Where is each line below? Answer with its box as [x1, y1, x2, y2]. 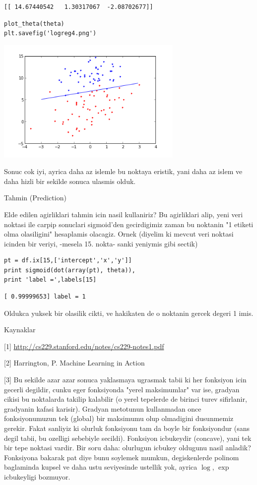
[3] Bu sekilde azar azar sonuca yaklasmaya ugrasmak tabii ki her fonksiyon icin [4, 374, 247, 385]
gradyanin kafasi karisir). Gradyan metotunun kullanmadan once [4, 403, 201, 414]
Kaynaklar [4, 324, 36, 335]
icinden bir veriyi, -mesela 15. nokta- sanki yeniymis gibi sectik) [4, 238, 198, 248]
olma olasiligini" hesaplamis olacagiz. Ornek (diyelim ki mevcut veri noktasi [4, 229, 234, 239]
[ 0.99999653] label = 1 [4, 293, 86, 301]
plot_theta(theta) [4, 20, 64, 27]
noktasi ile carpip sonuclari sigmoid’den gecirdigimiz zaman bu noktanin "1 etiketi [4, 219, 254, 229]
